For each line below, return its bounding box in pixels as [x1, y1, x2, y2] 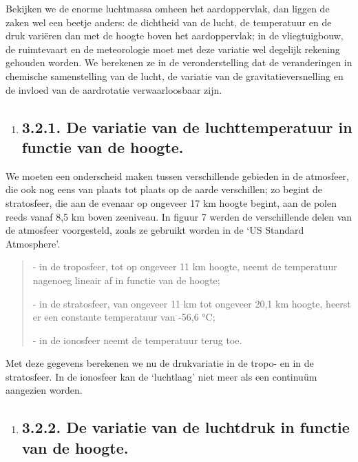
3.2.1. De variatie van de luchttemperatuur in [21, 116, 352, 137]
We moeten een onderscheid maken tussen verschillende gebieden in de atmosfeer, [6, 168, 349, 183]
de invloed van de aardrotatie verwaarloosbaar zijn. [6, 82, 222, 97]
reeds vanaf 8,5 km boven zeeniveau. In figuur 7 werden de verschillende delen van [6, 209, 352, 223]
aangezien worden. [6, 383, 83, 397]
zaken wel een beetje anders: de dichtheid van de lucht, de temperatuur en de [6, 14, 332, 29]
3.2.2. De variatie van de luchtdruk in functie [21, 416, 350, 438]
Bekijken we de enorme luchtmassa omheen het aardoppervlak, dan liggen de [6, 1, 330, 15]
